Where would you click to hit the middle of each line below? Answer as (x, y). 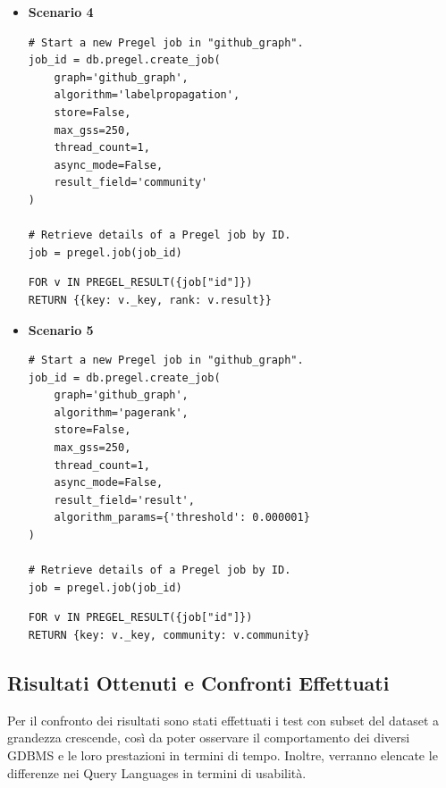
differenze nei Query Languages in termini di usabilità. (157, 772)
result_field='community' (131, 183)
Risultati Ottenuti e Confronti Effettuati (198, 682)
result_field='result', (124, 500)
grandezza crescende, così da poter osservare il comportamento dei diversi (209, 738)
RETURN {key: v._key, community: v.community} (169, 635)
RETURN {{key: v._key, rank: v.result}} (150, 300)
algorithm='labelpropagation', (147, 95)
